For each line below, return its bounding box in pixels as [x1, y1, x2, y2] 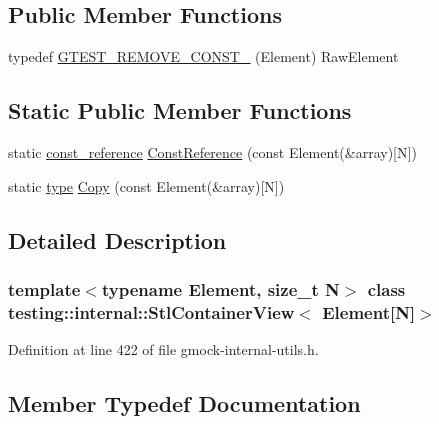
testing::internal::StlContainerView [8, 299, 295, 324]
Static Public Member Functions [8, 95, 352, 126]
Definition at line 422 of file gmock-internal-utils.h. [8, 339, 319, 360]
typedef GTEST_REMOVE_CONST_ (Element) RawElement [8, 46, 399, 67]
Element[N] [322, 299, 416, 324]
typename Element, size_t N [101, 276, 340, 301]
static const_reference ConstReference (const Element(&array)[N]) [8, 142, 417, 162]
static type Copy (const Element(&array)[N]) [8, 175, 285, 196]
